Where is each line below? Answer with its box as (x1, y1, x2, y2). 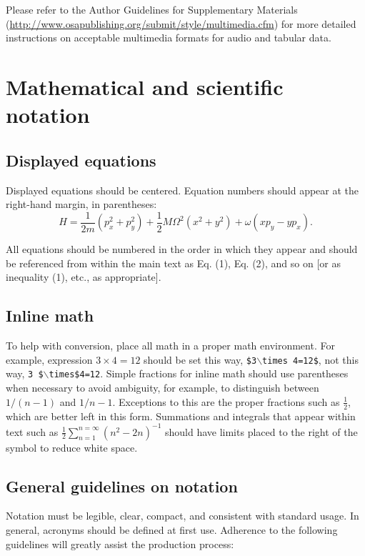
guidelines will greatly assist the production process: (6, 536, 234, 551)
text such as (6, 424, 59, 439)
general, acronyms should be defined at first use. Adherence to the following (6, 522, 338, 537)
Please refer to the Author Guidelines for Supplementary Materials (6, 2, 298, 16)
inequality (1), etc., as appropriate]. (6, 269, 161, 284)
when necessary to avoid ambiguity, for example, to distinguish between (6, 380, 319, 395)
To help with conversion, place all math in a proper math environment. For (6, 338, 335, 353)
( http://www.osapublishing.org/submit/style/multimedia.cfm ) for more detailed (6, 16, 356, 31)
